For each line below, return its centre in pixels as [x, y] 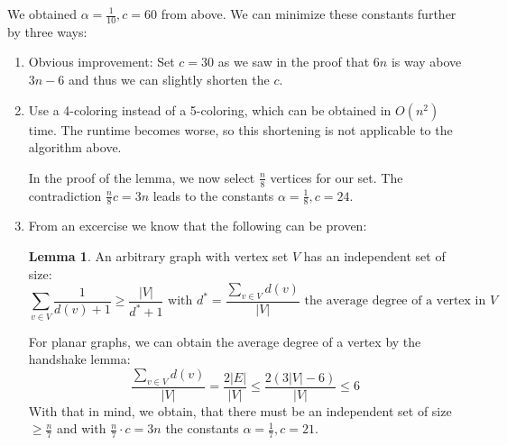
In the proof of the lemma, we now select [142, 177]
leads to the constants [213, 195]
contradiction [65, 195]
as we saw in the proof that [294, 62]
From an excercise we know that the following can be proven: [198, 226]
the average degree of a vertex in [395, 301]
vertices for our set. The [336, 177]
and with [82, 428]
